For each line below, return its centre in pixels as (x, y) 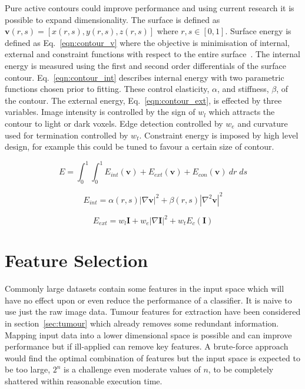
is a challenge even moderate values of (132, 369)
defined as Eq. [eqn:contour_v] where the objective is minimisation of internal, (147, 42)
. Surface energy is (258, 31)
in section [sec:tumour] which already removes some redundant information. (142, 323)
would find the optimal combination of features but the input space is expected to (152, 357)
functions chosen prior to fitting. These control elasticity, (107, 89)
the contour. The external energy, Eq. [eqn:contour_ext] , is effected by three (143, 100)
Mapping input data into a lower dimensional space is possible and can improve (148, 334)
